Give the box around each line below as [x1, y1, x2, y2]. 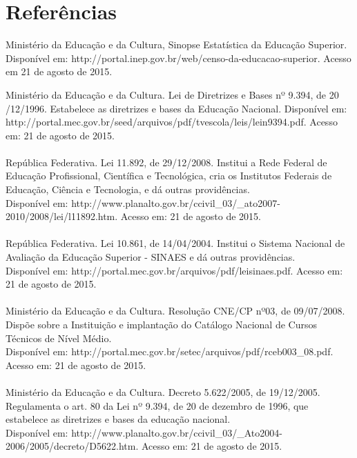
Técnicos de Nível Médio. [6, 330, 112, 345]
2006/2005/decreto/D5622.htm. [6, 439, 139, 453]
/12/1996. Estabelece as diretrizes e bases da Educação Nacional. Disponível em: [6, 101, 347, 115]
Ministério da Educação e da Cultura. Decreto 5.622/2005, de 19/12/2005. [6, 384, 320, 399]
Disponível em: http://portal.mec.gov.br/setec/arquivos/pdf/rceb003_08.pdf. [6, 344, 334, 359]
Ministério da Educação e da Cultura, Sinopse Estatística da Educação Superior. [6, 37, 347, 52]
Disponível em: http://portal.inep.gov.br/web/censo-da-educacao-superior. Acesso [6, 50, 351, 65]
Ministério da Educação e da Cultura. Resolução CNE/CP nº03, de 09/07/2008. [6, 303, 345, 318]
